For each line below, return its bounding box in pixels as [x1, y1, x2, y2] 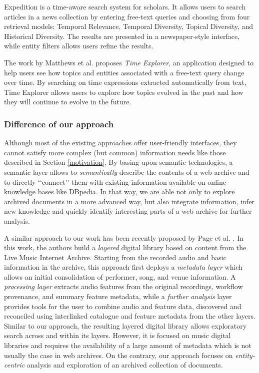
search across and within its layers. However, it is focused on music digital [4, 330, 231, 341]
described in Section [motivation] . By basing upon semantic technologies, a [4, 157, 233, 167]
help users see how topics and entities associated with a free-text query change [4, 67, 244, 77]
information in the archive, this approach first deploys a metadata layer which [4, 262, 242, 272]
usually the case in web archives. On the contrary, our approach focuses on [4, 350, 233, 360]
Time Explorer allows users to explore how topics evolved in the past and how [4, 86, 243, 97]
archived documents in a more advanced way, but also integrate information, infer [4, 196, 254, 206]
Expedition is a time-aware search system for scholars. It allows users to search [4, 1, 245, 11]
